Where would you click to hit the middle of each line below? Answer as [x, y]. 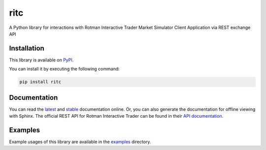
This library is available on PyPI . [41, 60]
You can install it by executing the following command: [65, 69]
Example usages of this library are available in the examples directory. [80, 142]
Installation [27, 48]
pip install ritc [40, 82]
